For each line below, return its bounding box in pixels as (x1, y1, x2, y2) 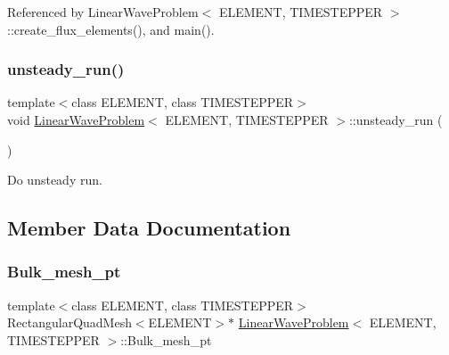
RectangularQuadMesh (7, 313, 132, 332)
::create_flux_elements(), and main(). (7, 20, 215, 38)
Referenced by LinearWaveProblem (7, 3, 199, 21)
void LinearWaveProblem (7, 111, 145, 128)
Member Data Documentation (7, 214, 291, 242)
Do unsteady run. (7, 170, 102, 189)
